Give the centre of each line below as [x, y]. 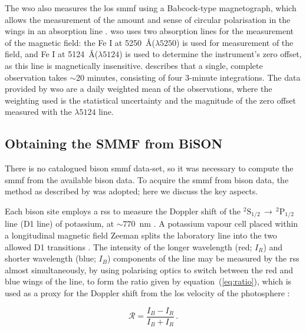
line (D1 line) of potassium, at [60, 224]
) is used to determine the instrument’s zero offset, [210, 54]
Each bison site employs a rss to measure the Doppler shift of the [123, 211]
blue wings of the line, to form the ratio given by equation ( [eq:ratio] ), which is [148, 281]
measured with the [38, 112]
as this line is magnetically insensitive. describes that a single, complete [134, 65]
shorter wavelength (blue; [50, 258]
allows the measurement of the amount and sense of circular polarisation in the [148, 19]
